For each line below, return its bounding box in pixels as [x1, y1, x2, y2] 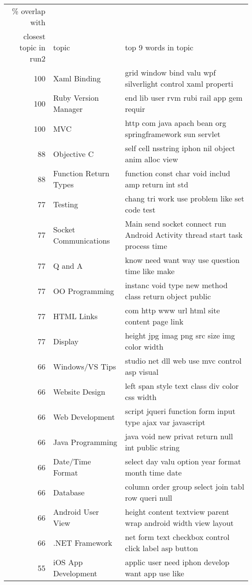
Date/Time [53, 456, 91, 467]
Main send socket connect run [125, 218, 226, 229]
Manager [53, 103, 83, 114]
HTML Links [53, 310, 98, 322]
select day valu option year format [125, 456, 241, 467]
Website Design [53, 385, 106, 397]
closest [23, 31, 46, 42]
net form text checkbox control [125, 531, 230, 542]
